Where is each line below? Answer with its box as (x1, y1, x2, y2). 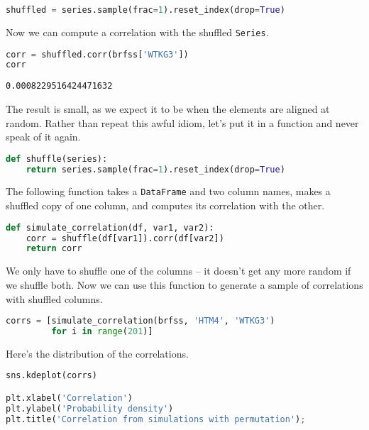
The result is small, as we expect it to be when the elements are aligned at (6, 101, 330, 116)
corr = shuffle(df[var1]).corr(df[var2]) (26, 233, 224, 243)
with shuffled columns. (6, 291, 103, 306)
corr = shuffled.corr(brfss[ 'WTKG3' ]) (6, 49, 189, 60)
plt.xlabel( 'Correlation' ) (6, 393, 133, 403)
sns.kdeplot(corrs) (6, 370, 97, 381)
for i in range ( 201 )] (51, 326, 153, 336)
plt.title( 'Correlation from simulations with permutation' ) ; (6, 414, 306, 424)
